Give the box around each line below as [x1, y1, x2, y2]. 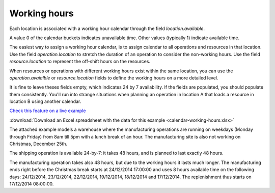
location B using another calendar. [9, 98, 81, 104]
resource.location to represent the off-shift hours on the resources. [9, 59, 150, 65]
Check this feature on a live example [9, 107, 86, 114]
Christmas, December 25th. [9, 141, 68, 147]
